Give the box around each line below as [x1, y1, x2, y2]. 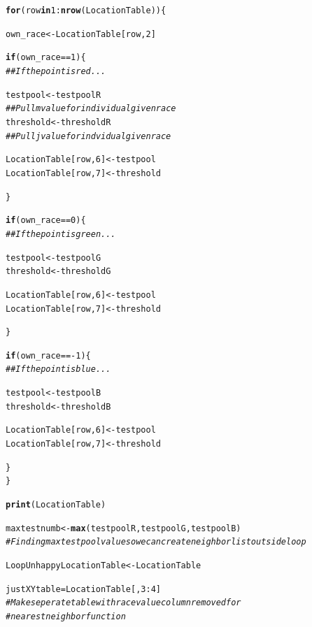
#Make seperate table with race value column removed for [6, 598, 241, 608]
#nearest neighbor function [6, 612, 126, 621]
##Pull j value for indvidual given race [6, 131, 171, 141]
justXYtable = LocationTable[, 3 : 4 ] [6, 584, 161, 594]
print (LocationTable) [6, 500, 106, 510]
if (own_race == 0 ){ [6, 215, 86, 226]
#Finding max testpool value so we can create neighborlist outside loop [6, 537, 306, 547]
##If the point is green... [6, 229, 116, 239]
